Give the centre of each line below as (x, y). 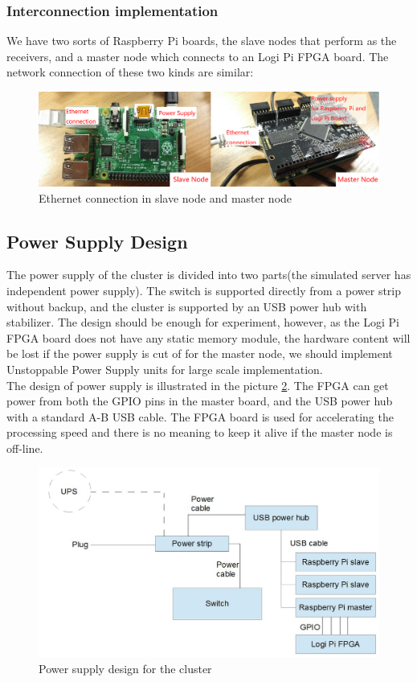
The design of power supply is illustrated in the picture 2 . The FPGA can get (198, 385)
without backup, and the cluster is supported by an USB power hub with (187, 306)
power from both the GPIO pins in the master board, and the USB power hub (200, 401)
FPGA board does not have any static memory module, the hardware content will (208, 337)
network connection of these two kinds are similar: (130, 72)
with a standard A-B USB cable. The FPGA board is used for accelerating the (200, 416)
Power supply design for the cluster (125, 668)
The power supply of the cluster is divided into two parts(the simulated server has (209, 275)
